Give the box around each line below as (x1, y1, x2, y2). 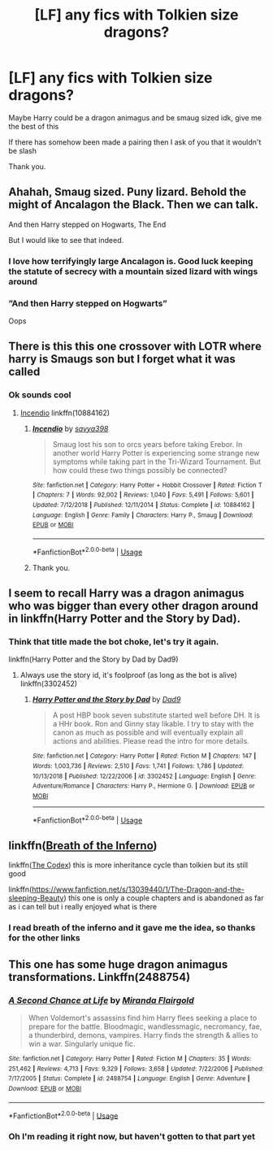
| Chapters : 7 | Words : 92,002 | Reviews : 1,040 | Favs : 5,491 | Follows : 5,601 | (32, 491, 254, 499)
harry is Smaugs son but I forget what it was (8, 352, 236, 367)
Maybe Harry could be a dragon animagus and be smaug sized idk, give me (8, 112, 262, 123)
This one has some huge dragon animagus (8, 957, 228, 971)
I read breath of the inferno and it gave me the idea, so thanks (8, 922, 256, 934)
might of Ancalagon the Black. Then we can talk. (8, 197, 258, 212)
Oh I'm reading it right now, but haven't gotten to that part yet (8, 1131, 256, 1143)
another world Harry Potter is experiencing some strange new (52, 448, 260, 458)
